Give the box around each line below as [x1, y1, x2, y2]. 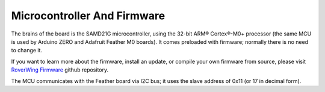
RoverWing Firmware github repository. [11, 66, 108, 73]
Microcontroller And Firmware [11, 9, 166, 22]
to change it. [11, 47, 42, 54]
